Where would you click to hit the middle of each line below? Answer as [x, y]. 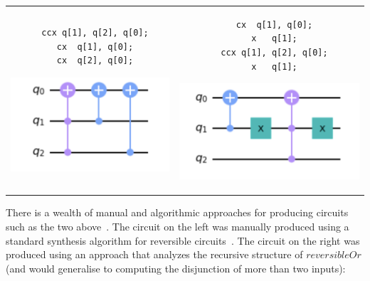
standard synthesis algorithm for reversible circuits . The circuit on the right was [183, 240]
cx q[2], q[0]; [95, 61]
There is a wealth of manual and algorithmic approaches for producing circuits [177, 212]
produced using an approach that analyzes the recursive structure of [154, 254]
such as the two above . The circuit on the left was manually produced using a [178, 227]
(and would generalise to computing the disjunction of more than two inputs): [176, 268]
